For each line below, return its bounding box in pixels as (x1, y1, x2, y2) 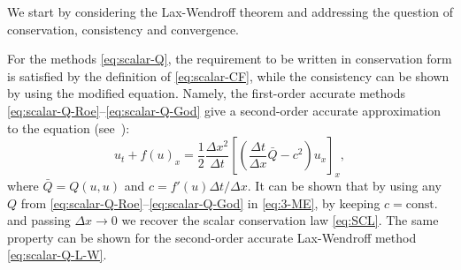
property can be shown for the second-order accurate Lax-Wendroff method (7, 228, 417, 246)
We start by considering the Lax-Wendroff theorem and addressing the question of (7, 3, 454, 20)
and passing (7, 211, 71, 229)
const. (405, 198, 438, 211)
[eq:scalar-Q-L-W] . (7, 245, 107, 264)
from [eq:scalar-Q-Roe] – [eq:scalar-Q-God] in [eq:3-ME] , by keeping (20, 193, 380, 212)
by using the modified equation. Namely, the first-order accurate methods (7, 84, 405, 102)
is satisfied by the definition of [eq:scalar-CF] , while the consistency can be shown (7, 66, 449, 85)
